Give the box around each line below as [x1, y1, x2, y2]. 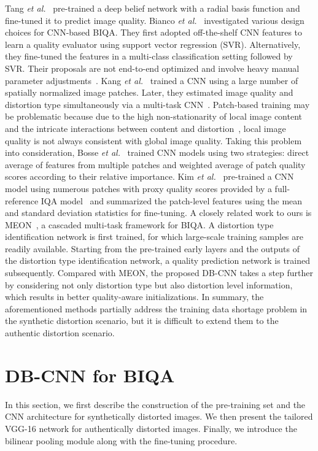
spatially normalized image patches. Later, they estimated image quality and [5, 86, 293, 99]
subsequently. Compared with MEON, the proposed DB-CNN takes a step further [5, 266, 314, 279]
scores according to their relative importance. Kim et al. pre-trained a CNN [5, 170, 294, 183]
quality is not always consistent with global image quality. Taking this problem [5, 134, 302, 147]
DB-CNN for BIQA [5, 362, 175, 387]
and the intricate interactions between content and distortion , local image [5, 121, 286, 134]
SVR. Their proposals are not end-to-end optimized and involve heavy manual [5, 61, 300, 74]
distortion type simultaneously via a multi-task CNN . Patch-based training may [5, 98, 310, 110]
